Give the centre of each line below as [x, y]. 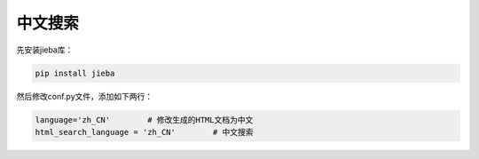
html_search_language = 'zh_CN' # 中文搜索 [144, 132]
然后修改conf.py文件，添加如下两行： [85, 96]
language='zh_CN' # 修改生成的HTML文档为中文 [144, 119]
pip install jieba [75, 73]
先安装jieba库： [45, 50]
